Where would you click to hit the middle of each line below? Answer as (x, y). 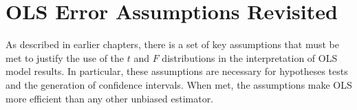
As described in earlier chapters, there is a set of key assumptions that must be (173, 44)
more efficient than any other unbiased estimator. (110, 98)
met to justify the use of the (65, 57)
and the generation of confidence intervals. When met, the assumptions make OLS (179, 84)
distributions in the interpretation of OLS (250, 57)
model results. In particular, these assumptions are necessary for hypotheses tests (177, 71)
